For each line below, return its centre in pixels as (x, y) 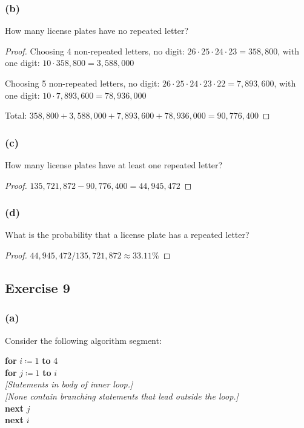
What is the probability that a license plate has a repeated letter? (127, 235)
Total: (16, 115)
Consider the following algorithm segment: (83, 340)
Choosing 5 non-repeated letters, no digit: (82, 83)
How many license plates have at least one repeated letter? (114, 165)
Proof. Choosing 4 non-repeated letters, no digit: (95, 51)
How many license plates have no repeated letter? (97, 31)
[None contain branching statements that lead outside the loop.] (122, 396)
